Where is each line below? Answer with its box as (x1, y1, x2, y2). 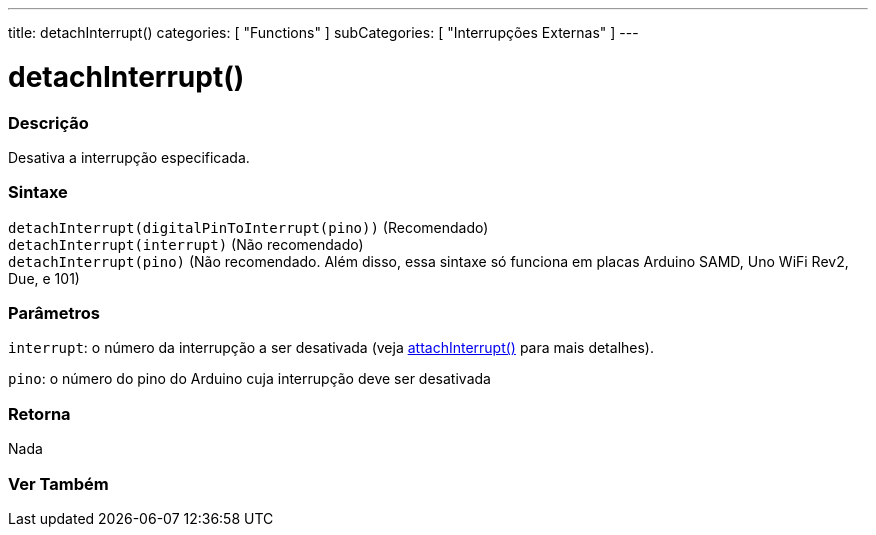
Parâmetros (8, 303, 100, 323)
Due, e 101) (8, 269, 80, 287)
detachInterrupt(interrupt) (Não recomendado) (8, 235, 364, 253)
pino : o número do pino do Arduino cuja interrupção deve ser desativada (8, 370, 491, 388)
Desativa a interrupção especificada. (8, 148, 250, 166)
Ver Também (8, 473, 109, 494)
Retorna (8, 403, 71, 424)
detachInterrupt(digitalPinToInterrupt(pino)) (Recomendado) (8, 218, 489, 236)
